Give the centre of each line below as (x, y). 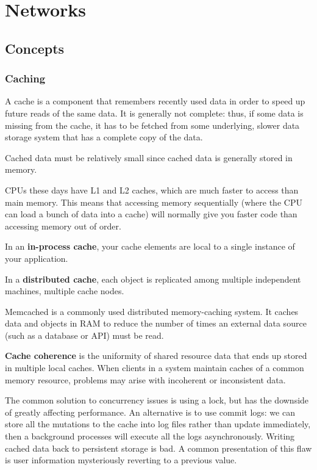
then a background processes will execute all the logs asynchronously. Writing (150, 436)
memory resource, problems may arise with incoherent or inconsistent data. (145, 379)
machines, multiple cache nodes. (65, 291)
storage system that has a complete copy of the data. (104, 137)
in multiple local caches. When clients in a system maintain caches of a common (155, 368)
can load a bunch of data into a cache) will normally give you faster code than (151, 214)
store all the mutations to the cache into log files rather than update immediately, (158, 424)
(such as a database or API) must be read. (84, 335)
